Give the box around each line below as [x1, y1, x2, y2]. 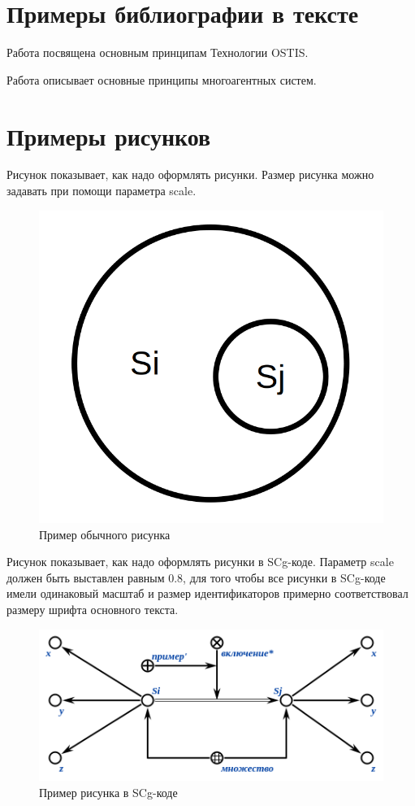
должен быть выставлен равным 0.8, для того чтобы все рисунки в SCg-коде [6, 569, 386, 586]
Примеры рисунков [6, 119, 211, 152]
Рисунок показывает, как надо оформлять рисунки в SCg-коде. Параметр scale [6, 553, 394, 570]
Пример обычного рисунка [39, 525, 171, 542]
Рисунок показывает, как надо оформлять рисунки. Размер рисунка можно [6, 166, 374, 183]
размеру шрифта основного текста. [6, 600, 179, 617]
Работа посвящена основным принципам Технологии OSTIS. [6, 44, 309, 61]
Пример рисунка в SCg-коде [39, 784, 178, 801]
